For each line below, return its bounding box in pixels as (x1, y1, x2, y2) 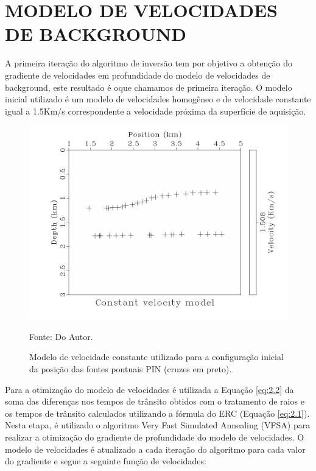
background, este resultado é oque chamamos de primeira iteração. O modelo (5, 80, 292, 93)
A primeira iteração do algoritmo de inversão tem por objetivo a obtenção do (5, 57, 293, 69)
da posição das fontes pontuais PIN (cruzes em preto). (29, 363, 232, 375)
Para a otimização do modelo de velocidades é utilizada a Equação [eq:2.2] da (5, 383, 294, 395)
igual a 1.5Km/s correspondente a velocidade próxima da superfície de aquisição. (5, 104, 306, 117)
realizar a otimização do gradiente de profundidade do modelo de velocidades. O (5, 431, 304, 444)
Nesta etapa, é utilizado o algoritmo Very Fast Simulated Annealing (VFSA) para (5, 419, 311, 431)
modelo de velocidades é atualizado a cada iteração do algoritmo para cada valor (5, 442, 306, 455)
